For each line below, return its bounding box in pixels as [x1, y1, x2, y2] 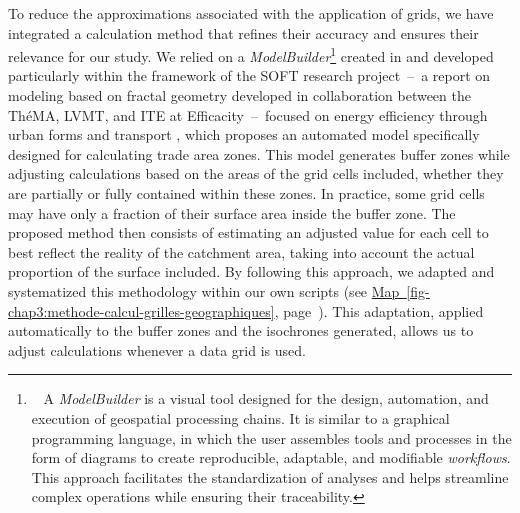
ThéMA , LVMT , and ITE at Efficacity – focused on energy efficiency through [8, 104, 488, 125]
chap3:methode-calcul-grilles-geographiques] [8, 300, 275, 321]
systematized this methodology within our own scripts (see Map [8, 280, 400, 301]
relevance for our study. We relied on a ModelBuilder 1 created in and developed [8, 43, 494, 66]
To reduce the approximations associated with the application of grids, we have [8, 3, 494, 23]
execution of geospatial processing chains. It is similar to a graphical [31, 407, 450, 428]
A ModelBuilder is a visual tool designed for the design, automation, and [43, 388, 489, 409]
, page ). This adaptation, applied [274, 300, 484, 321]
